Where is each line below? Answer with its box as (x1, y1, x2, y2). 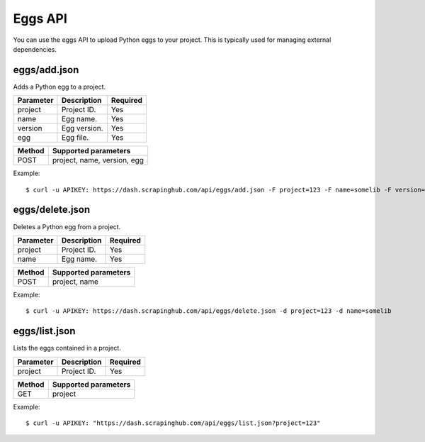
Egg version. (61, 123, 103, 133)
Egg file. (61, 133, 89, 143)
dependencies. (13, 45, 57, 53)
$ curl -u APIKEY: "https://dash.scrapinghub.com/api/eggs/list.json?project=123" (25, 419, 321, 427)
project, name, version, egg (52, 155, 144, 165)
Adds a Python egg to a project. (13, 82, 106, 91)
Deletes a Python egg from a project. (13, 222, 121, 231)
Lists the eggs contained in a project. (13, 344, 122, 353)
